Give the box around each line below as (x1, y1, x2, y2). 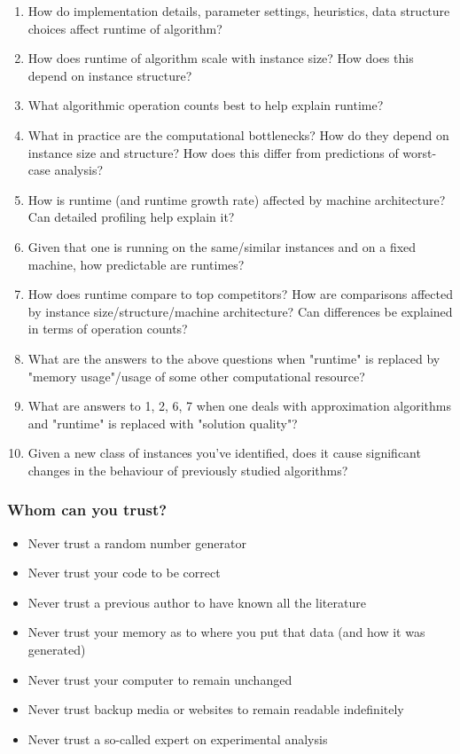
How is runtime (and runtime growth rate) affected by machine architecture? (27, 190, 446, 208)
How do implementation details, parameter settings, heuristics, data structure (27, 2, 450, 20)
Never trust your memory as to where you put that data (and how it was (27, 623, 425, 641)
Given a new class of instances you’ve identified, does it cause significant (27, 444, 421, 462)
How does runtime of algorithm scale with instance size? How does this (27, 49, 414, 67)
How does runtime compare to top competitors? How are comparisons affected (27, 285, 453, 303)
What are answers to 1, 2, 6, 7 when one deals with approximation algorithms (27, 397, 452, 415)
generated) (27, 640, 86, 659)
